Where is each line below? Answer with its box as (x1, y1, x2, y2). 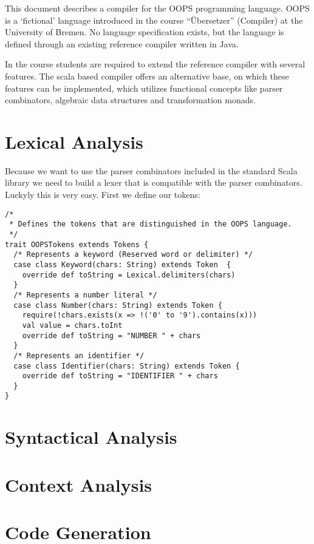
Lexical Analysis (5, 129, 143, 154)
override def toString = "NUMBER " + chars (22, 331, 201, 340)
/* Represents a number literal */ (13, 290, 157, 299)
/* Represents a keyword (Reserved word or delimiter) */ (13, 250, 253, 259)
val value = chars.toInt (22, 321, 123, 330)
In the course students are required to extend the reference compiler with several (5, 58, 305, 70)
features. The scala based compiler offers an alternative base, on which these (5, 69, 289, 82)
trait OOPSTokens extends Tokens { (5, 240, 149, 249)
